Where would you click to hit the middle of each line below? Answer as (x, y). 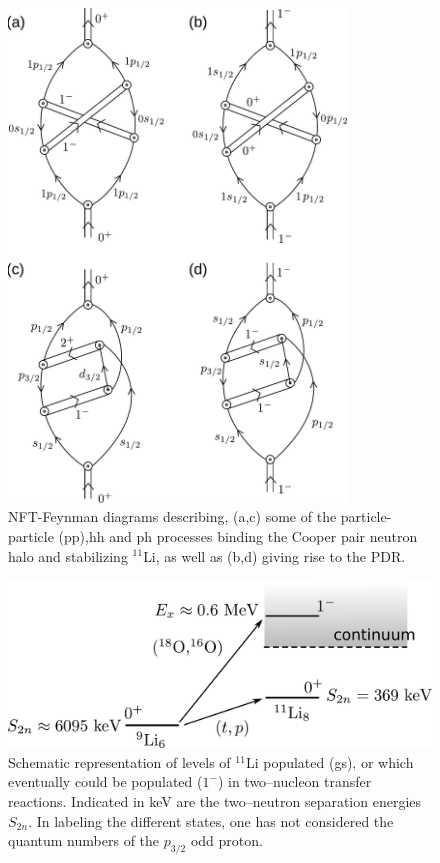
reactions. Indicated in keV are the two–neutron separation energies (215, 801)
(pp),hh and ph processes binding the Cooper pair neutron (238, 535)
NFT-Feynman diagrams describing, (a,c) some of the (172, 516)
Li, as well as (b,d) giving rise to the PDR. (274, 555)
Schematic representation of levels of (119, 761)
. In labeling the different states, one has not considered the (211, 820)
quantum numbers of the (84, 840)
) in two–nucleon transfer (294, 781)
